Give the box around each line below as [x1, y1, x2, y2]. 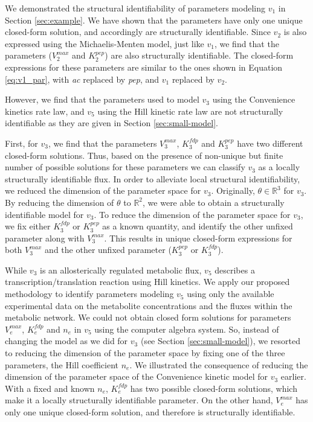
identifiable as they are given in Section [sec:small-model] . [5, 117, 219, 129]
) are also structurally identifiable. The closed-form [105, 49, 294, 62]
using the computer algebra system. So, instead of [94, 322, 279, 335]
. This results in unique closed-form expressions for [104, 231, 292, 244]
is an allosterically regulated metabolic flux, [39, 263, 202, 276]
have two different [237, 136, 303, 149]
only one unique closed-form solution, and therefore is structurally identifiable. [5, 406, 295, 418]
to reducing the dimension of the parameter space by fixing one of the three [5, 347, 285, 359]
